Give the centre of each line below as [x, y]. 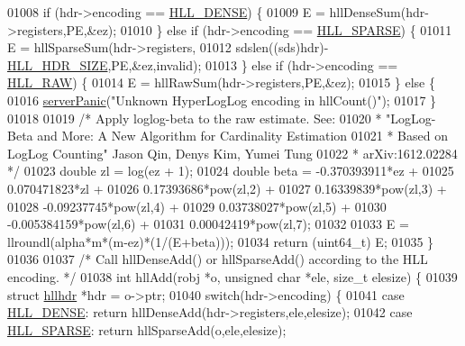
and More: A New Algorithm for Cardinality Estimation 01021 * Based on [242, 136]
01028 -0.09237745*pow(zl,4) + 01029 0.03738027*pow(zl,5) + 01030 [197, 206]
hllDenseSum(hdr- [379, 12]
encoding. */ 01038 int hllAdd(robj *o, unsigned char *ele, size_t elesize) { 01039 [232, 276]
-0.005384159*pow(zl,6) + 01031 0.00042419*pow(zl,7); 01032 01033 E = [208, 224]
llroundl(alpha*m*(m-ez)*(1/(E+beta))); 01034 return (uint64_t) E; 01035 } [221, 241]
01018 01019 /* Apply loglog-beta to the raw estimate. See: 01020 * [195, 118]
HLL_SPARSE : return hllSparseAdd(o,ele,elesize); [147, 329]
